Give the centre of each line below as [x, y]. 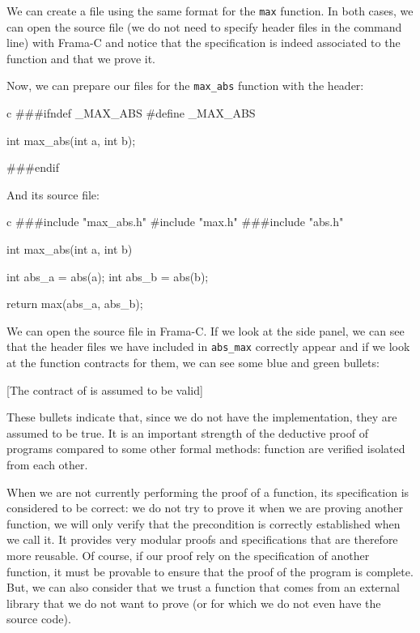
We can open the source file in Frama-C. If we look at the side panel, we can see [206, 330]
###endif [33, 167]
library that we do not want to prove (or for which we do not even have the [194, 603]
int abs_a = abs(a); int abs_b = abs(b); [108, 276]
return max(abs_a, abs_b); [75, 304]
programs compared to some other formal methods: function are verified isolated [206, 449]
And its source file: [53, 194]
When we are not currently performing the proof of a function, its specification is [208, 492]
